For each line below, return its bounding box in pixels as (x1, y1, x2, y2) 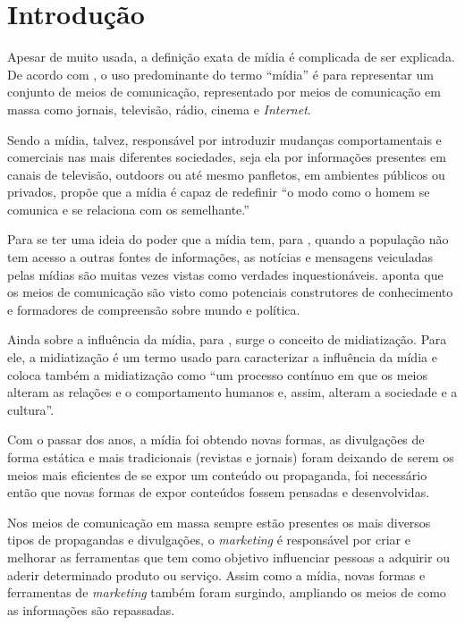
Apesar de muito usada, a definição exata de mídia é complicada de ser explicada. (7, 47, 455, 66)
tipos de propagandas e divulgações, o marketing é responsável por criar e (7, 530, 410, 549)
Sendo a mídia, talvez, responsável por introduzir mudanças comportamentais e (7, 130, 442, 148)
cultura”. (7, 400, 55, 418)
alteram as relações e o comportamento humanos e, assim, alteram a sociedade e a (7, 383, 458, 401)
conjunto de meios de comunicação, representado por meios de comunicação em (7, 82, 441, 101)
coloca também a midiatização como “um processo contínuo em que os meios (7, 365, 428, 384)
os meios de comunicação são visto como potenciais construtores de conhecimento (7, 283, 453, 301)
